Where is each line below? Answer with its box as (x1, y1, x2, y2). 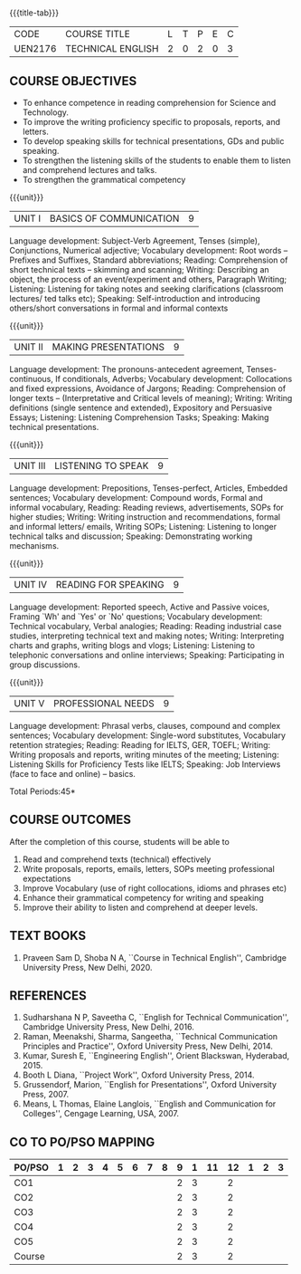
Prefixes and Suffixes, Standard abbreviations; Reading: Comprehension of (9, 254, 288, 265)
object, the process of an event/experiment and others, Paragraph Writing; (9, 274, 287, 284)
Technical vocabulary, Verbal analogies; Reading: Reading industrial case (9, 621, 282, 631)
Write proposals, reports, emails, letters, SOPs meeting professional (22, 863, 276, 874)
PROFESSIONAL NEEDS (52, 697, 155, 709)
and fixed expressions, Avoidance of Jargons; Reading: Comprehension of (9, 383, 287, 394)
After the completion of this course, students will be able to (9, 836, 230, 847)
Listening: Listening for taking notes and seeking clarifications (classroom (9, 283, 284, 294)
